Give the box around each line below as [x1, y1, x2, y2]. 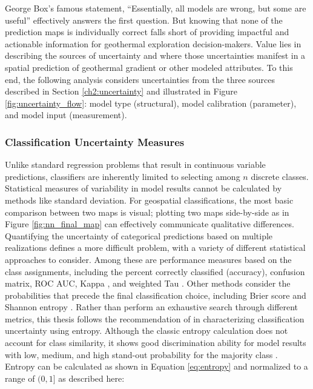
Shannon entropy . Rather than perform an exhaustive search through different [5, 301, 298, 313]
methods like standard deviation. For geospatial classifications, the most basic [5, 193, 294, 206]
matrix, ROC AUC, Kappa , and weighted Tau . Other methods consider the [5, 277, 291, 290]
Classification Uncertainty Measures [5, 134, 185, 149]
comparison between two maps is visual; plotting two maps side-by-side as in [5, 205, 289, 218]
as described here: [58, 371, 125, 384]
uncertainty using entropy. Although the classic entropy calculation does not [5, 324, 288, 337]
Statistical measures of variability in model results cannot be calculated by [5, 182, 282, 194]
